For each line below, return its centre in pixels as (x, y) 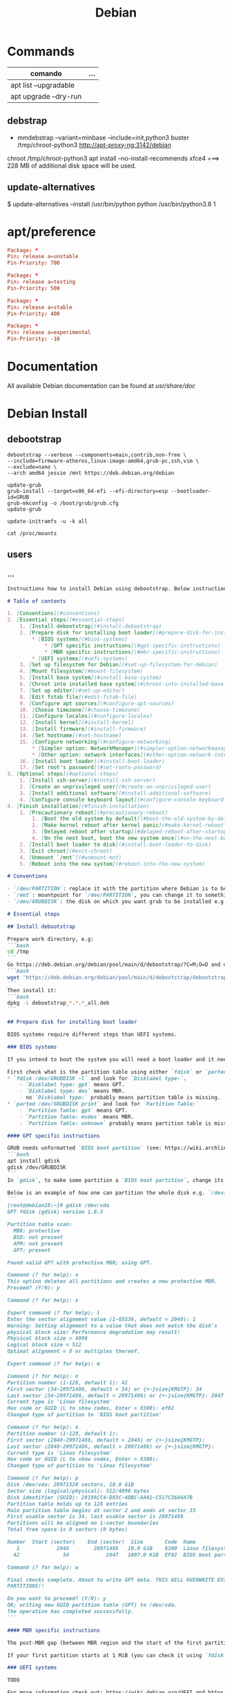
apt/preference (52, 232)
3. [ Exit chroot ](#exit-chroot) (66, 851)
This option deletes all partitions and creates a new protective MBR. (112, 1281)
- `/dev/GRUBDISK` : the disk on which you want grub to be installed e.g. (117, 902)
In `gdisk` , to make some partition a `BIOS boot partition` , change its (116, 1180)
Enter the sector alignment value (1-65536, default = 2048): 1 (101, 1319)
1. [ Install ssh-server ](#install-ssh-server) (88, 781)
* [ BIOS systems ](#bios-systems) (80, 639)
